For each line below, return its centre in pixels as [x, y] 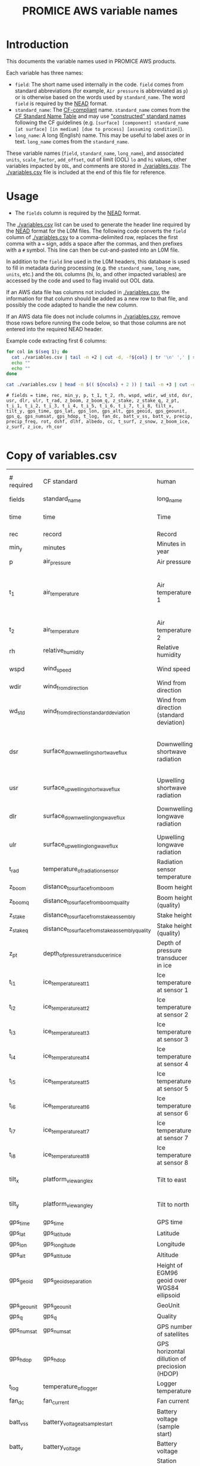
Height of [170, 1265]
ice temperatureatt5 [66, 1081]
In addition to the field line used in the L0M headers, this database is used [98, 261]
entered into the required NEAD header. [54, 329]
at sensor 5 [173, 1088]
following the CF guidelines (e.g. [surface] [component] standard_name [102, 122]
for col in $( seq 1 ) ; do [37, 352]
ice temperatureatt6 [66, 1106]
